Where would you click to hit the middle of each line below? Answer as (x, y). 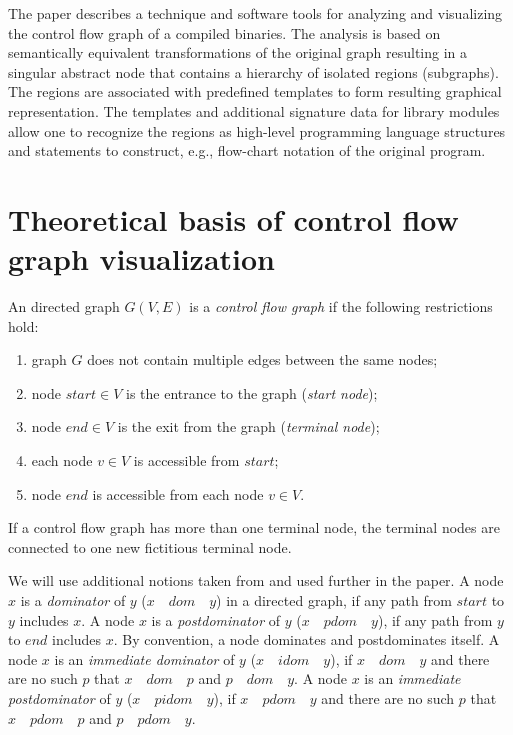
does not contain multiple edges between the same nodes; (262, 359)
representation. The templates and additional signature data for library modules (254, 110)
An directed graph (64, 306)
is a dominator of (73, 600)
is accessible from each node (178, 493)
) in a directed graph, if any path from (334, 600)
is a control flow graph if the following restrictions (341, 306)
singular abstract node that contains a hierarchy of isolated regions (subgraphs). (253, 71)
